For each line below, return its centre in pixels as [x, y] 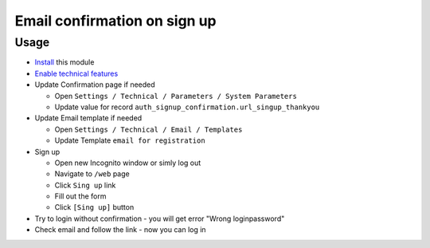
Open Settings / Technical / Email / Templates [149, 129]
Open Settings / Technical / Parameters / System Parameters [176, 96]
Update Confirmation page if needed [95, 85]
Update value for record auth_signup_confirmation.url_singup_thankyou [187, 107]
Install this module [64, 62]
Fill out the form [80, 196]
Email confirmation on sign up [115, 21]
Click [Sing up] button [94, 207]
